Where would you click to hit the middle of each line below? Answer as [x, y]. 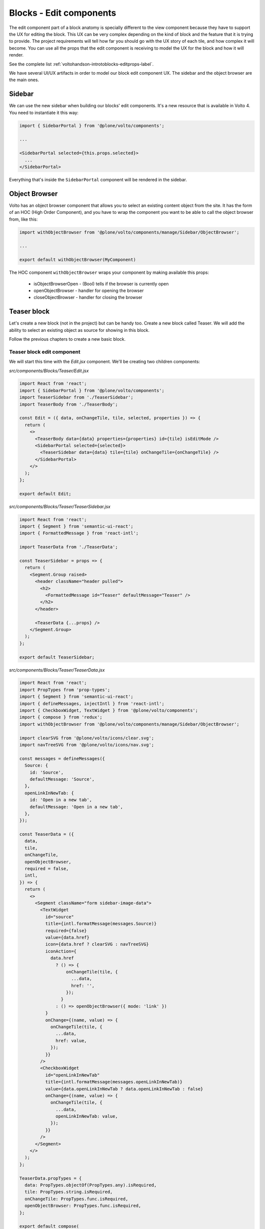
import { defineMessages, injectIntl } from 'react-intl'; [92, 703]
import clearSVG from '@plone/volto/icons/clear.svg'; [87, 738]
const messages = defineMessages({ [62, 759]
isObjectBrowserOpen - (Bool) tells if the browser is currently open [101, 284]
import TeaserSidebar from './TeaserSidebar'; [76, 397]
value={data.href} [67, 937]
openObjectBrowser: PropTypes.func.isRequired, [83, 1206]
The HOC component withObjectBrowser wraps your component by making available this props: [109, 272]
